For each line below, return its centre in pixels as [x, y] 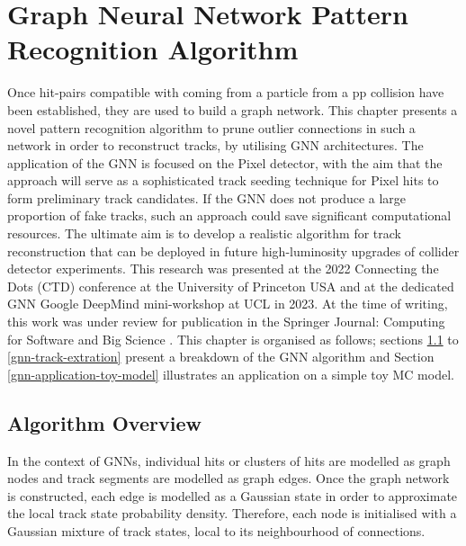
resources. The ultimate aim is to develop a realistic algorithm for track [205, 233]
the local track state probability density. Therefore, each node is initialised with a [232, 513]
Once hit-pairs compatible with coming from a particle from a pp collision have [226, 92]
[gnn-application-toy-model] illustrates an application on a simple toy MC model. [231, 374]
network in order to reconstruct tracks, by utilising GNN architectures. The [215, 145]
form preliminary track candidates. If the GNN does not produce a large [207, 197]
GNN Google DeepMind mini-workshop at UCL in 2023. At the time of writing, [228, 304]
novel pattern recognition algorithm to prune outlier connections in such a [211, 127]
